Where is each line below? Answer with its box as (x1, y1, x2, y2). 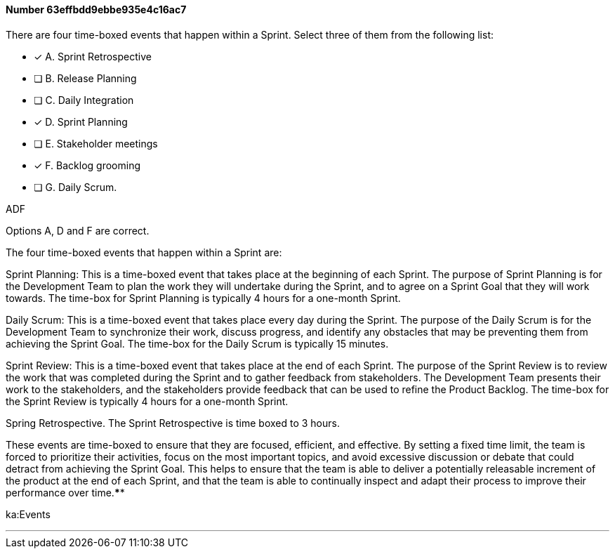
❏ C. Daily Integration (34, 93, 134, 106)
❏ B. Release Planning (34, 72, 137, 84)
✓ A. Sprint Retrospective (34, 50, 152, 62)
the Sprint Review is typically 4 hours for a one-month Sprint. (6, 395, 289, 407)
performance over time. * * (6, 486, 125, 499)
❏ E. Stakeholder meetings (34, 137, 158, 150)
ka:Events (6, 508, 51, 520)
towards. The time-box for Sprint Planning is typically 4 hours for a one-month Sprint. (6, 291, 401, 304)
